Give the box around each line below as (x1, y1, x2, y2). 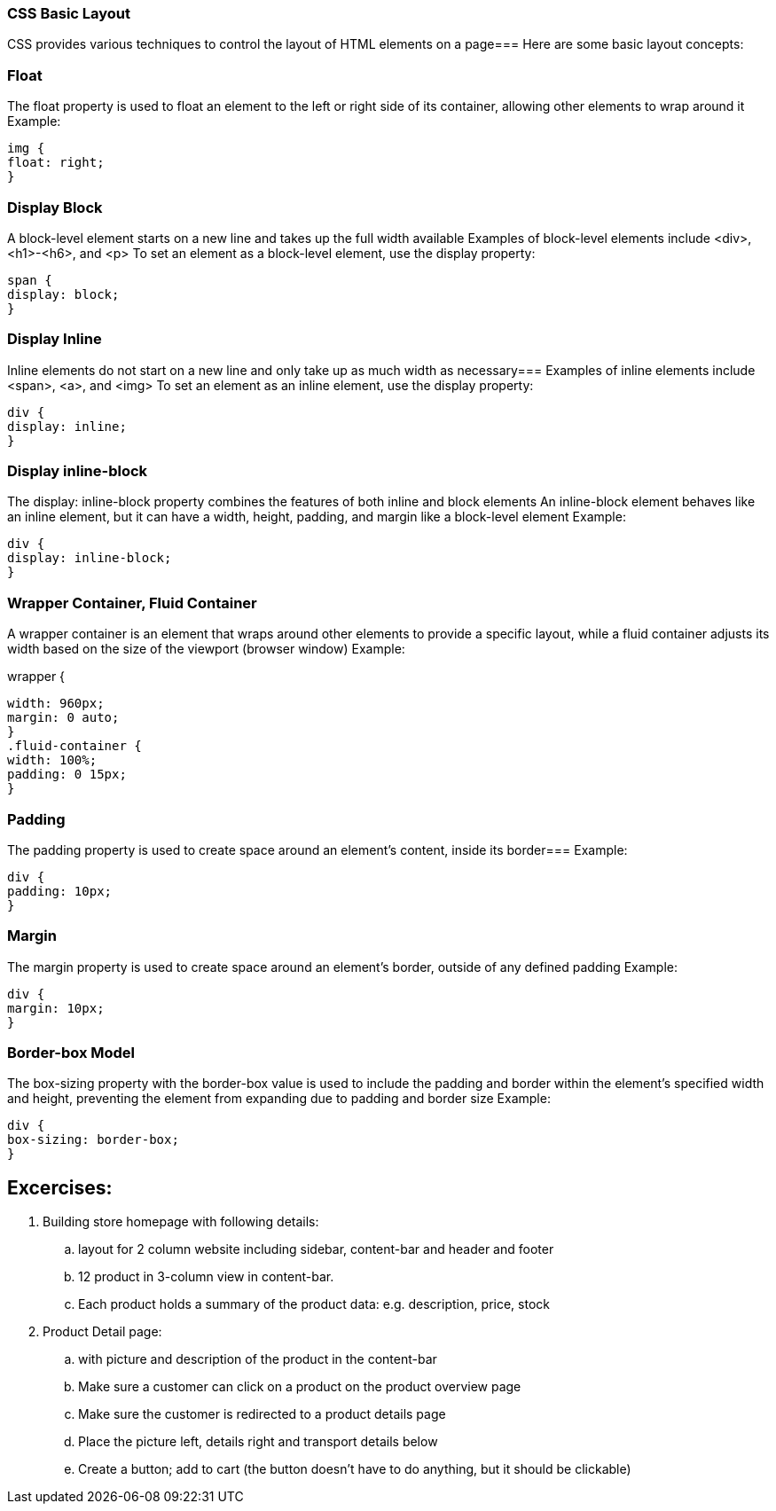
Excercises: (7, 1176, 113, 1199)
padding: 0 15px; (7, 767, 127, 782)
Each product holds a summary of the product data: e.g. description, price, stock (78, 1296, 550, 1312)
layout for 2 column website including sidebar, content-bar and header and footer (78, 1241, 554, 1257)
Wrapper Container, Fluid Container (7, 593, 257, 612)
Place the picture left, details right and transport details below (78, 1434, 438, 1450)
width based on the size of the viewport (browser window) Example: (7, 641, 405, 657)
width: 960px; (7, 696, 105, 711)
